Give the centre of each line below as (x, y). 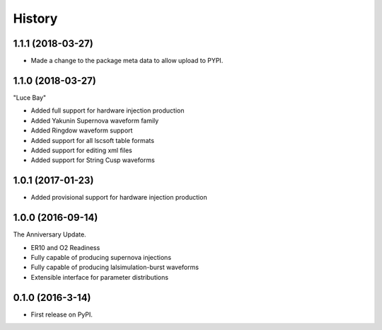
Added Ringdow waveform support (82, 130)
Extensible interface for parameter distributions (100, 277)
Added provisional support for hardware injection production (119, 198)
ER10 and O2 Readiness (65, 247)
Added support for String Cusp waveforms (93, 160)
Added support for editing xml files (81, 150)
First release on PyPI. (62, 314)
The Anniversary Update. (50, 234)
